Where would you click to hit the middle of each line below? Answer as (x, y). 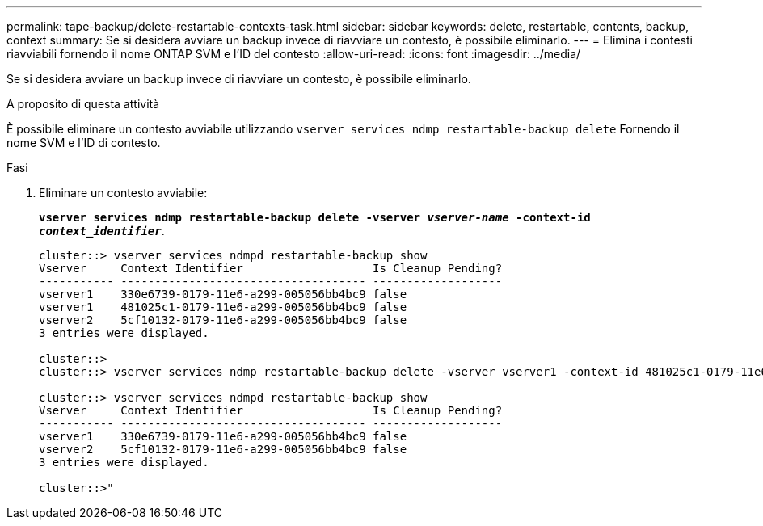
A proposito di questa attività (83, 104)
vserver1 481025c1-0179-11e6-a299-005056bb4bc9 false (223, 307)
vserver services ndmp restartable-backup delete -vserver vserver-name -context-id (315, 217)
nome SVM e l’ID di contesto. (84, 143)
